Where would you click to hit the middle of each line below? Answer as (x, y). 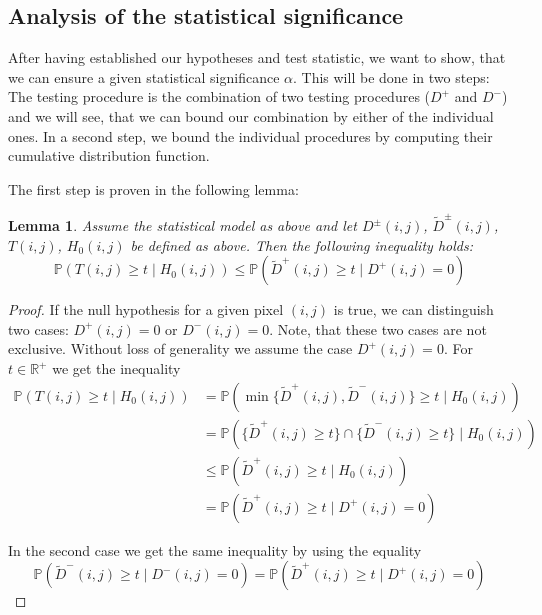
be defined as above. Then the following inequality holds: (301, 244)
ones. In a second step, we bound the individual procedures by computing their (250, 135)
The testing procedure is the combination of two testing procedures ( (219, 96)
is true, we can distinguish (413, 309)
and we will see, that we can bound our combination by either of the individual (251, 115)
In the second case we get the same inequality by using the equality (215, 549)
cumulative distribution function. (109, 155)
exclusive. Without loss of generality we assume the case (180, 348)
